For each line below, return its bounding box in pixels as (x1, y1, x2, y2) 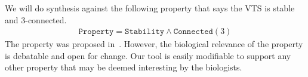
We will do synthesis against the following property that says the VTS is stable (5, 2, 295, 14)
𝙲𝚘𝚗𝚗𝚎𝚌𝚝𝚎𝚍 (173, 27, 213, 36)
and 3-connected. (5, 13, 67, 26)
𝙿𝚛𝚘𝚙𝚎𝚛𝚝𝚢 (78, 27, 114, 36)
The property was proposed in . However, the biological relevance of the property (5, 38, 303, 50)
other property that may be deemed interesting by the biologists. (5, 61, 242, 73)
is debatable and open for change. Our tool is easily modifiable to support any (5, 49, 291, 61)
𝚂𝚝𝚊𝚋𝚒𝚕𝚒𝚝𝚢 (125, 27, 165, 36)
